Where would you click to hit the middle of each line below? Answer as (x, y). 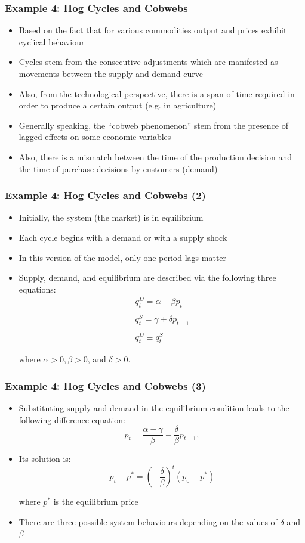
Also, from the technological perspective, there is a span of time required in (157, 93)
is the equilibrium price (96, 502)
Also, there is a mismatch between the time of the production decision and (155, 156)
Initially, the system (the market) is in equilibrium (111, 217)
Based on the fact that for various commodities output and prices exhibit (153, 30)
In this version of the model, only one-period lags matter (123, 257)
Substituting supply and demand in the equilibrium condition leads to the (154, 407)
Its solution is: (45, 459)
